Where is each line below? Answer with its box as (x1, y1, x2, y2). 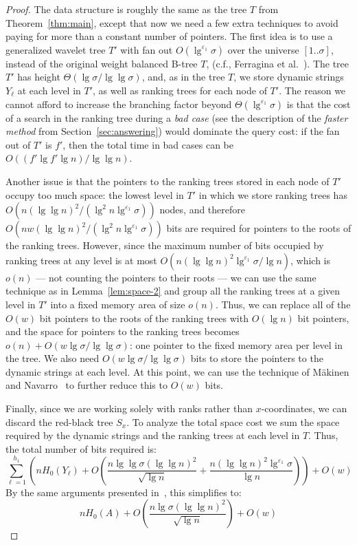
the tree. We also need (5, 351, 100, 365)
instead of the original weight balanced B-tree (5, 56, 198, 70)
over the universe (227, 42, 299, 56)
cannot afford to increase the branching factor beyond (5, 96, 232, 111)
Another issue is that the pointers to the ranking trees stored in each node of (5, 173, 330, 188)
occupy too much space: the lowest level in (5, 187, 184, 202)
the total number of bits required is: (5, 441, 157, 456)
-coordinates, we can (261, 401, 347, 416)
